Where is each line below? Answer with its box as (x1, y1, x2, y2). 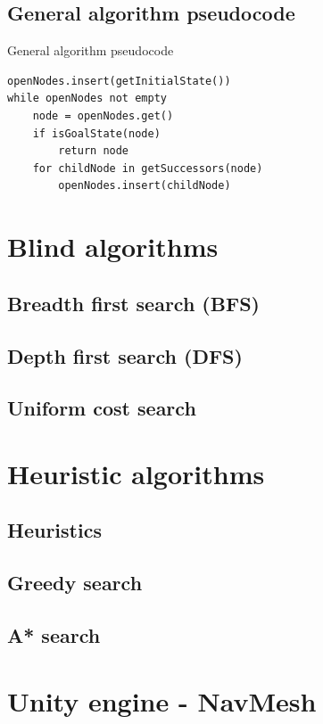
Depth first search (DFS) (7, 341, 243, 369)
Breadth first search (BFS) (7, 289, 260, 317)
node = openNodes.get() (32, 109, 174, 122)
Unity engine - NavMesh (7, 682, 317, 719)
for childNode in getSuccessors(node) (32, 161, 263, 175)
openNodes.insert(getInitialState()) (7, 74, 231, 87)
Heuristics (7, 516, 102, 544)
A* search (7, 621, 101, 648)
